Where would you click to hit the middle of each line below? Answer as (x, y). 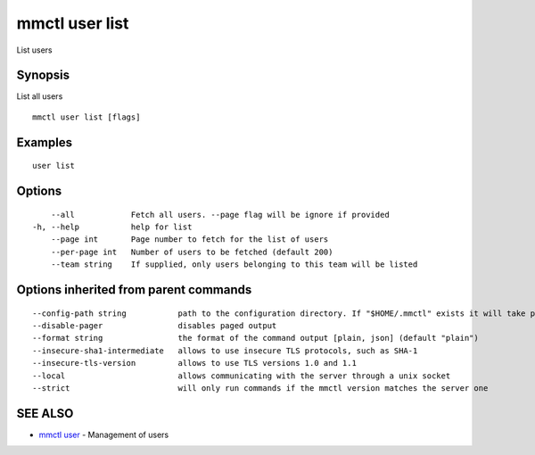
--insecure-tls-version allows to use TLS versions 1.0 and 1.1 (194, 363)
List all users (40, 96)
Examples (45, 142)
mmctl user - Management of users (104, 434)
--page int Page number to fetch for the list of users (189, 240)
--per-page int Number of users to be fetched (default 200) (192, 252)
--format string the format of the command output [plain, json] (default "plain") (255, 338)
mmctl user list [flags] (86, 117)
